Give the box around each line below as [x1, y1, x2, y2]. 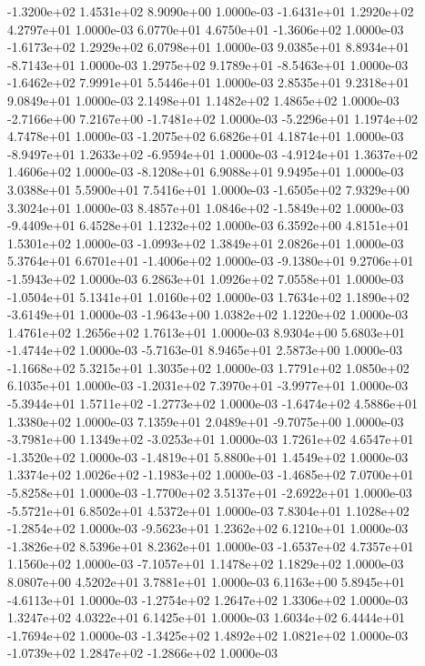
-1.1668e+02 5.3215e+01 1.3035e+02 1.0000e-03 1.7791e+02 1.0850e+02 [7, 358, 410, 377]
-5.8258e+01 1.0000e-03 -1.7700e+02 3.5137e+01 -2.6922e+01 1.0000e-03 [7, 483, 412, 502]
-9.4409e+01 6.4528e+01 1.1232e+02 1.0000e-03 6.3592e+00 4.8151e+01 [7, 216, 410, 235]
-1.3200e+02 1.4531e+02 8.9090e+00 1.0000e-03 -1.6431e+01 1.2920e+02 [7, 2, 414, 20]
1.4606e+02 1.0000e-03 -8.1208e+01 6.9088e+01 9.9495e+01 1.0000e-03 [7, 162, 404, 181]
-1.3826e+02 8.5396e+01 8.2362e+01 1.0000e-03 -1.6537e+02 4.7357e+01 [7, 536, 414, 555]
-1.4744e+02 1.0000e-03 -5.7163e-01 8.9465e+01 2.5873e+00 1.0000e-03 [7, 340, 402, 359]
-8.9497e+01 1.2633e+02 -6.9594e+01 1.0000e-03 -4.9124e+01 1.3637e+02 [7, 144, 419, 163]
